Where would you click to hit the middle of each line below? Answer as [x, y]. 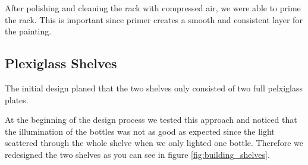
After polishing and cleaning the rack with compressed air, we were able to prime [153, 8]
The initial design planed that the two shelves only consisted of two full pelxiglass [154, 88]
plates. [17, 99]
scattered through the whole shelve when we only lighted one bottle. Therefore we [154, 143]
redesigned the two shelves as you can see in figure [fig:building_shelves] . [137, 154]
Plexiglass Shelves [61, 63]
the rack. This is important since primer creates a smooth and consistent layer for [154, 19]
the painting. [28, 31]
